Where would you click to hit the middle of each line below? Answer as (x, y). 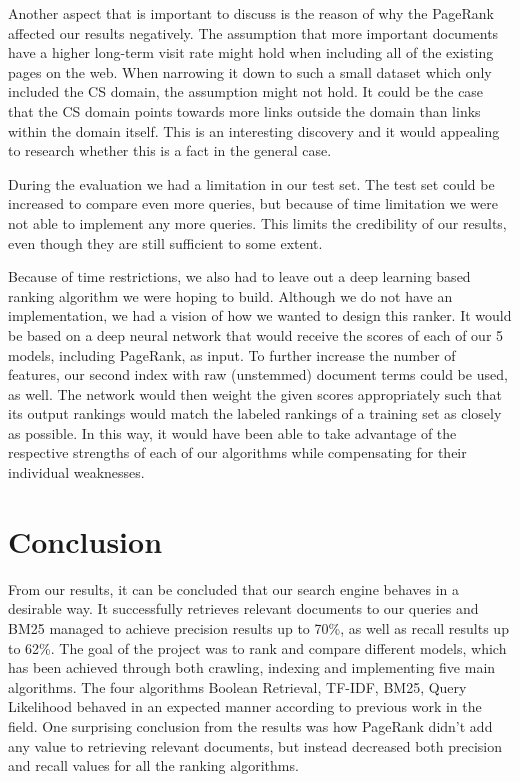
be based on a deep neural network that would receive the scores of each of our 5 (256, 334)
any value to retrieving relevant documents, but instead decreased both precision (255, 745)
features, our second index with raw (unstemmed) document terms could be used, (258, 374)
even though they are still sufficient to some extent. (165, 242)
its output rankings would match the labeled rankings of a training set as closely (255, 413)
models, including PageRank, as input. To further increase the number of (232, 354)
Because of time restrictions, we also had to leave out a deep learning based (239, 276)
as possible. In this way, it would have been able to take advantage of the (232, 432)
